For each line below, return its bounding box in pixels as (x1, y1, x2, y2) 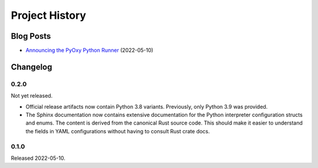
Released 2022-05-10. (11, 154, 66, 162)
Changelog (11, 62, 52, 72)
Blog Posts (11, 31, 51, 41)
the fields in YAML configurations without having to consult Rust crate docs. (25, 127, 210, 135)
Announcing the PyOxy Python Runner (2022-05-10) (25, 47, 154, 54)
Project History (11, 9, 87, 22)
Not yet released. (11, 92, 53, 99)
